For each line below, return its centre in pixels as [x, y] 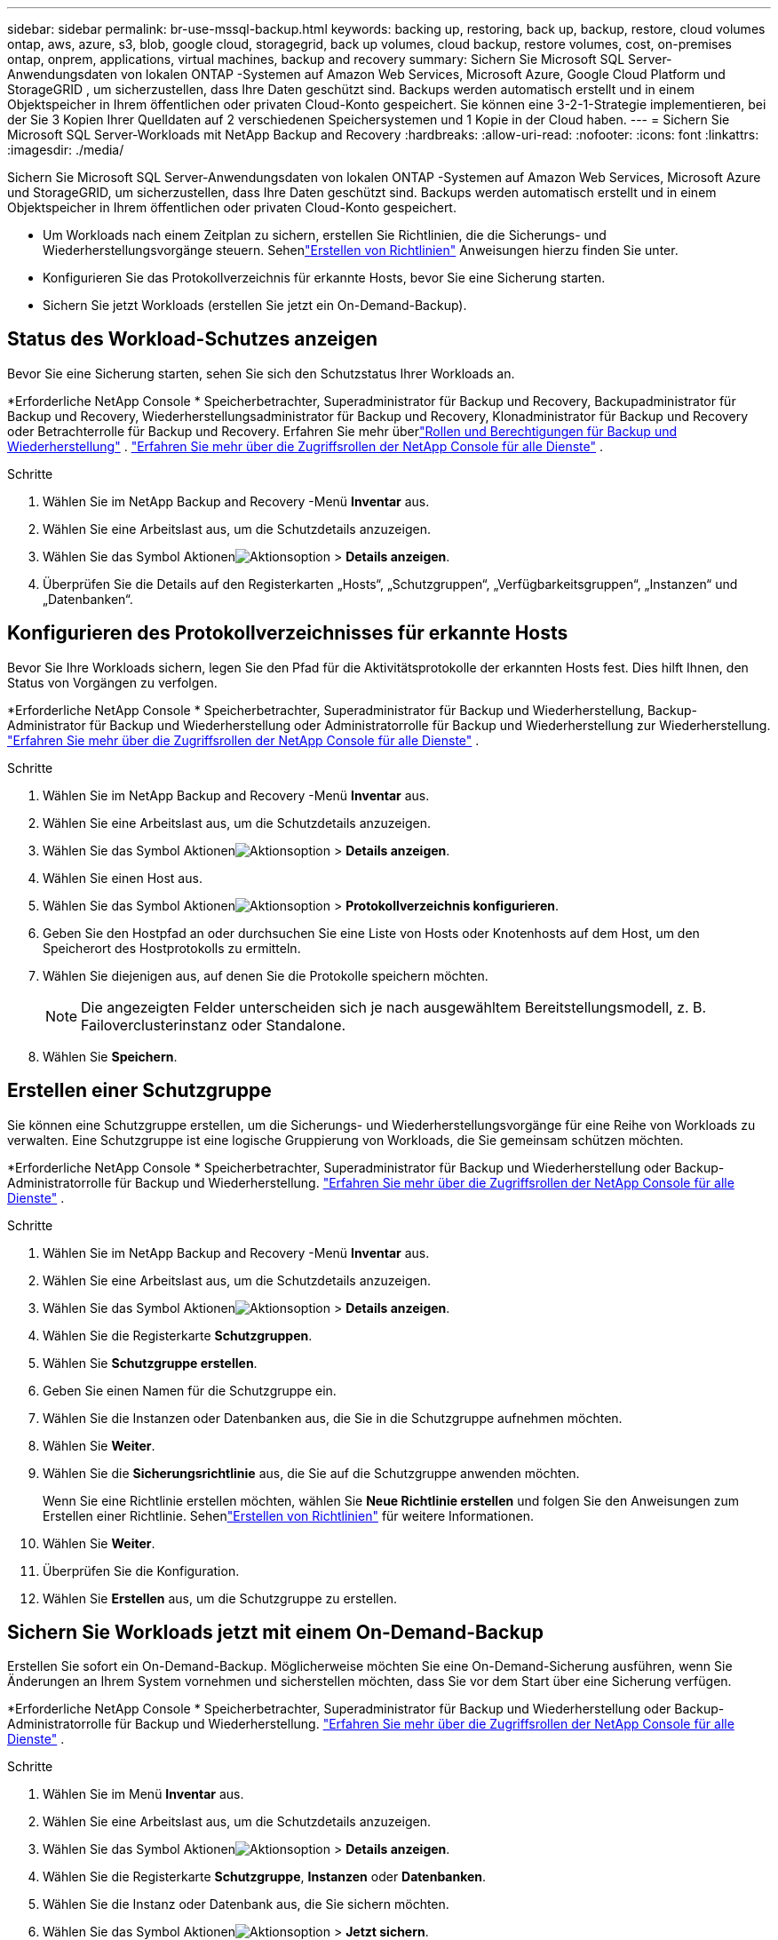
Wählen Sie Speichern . [110, 1056]
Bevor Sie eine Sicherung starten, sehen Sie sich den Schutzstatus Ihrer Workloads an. [261, 373]
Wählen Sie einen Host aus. [123, 878]
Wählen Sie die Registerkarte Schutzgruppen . [178, 1335]
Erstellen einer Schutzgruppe [139, 1091]
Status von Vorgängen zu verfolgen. [112, 682]
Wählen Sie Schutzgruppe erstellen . [150, 1363]
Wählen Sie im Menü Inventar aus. [143, 1794]
